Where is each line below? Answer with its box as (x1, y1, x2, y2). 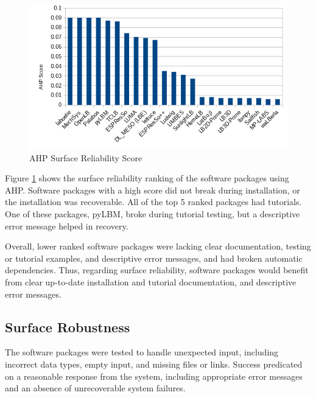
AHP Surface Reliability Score (29, 151, 142, 164)
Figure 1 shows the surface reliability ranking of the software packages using (5, 172, 289, 184)
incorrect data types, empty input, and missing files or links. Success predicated (5, 358, 303, 371)
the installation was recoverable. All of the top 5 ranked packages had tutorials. (5, 195, 302, 208)
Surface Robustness (5, 317, 130, 336)
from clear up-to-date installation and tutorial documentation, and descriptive (5, 276, 297, 288)
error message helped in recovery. (5, 219, 128, 232)
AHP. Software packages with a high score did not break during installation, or (5, 183, 300, 196)
